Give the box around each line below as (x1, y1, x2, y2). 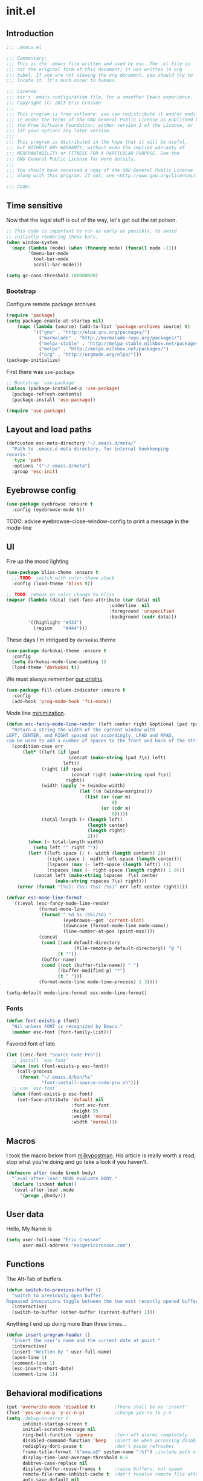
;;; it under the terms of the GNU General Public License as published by (6, 117, 201, 123)
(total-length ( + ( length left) (41, 817, 123, 823)
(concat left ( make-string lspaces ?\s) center (33, 873, 158, 879)
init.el (6, 4, 36, 18)
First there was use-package (6, 368, 75, 376)
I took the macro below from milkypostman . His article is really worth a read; (6, 1152, 196, 1159)
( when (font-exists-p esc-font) (11, 1091, 94, 1097)
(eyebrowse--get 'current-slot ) (63, 917, 145, 924)
